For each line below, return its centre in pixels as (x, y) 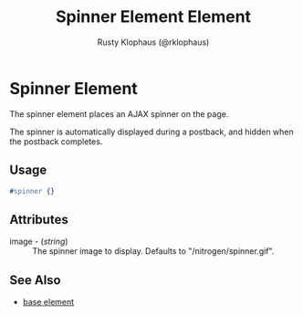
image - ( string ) (39, 242)
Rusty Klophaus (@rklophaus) (153, 42)
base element (48, 302)
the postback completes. (56, 141)
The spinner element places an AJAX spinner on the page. (119, 114)
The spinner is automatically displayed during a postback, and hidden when (151, 132)
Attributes (39, 220)
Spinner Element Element (153, 17)
